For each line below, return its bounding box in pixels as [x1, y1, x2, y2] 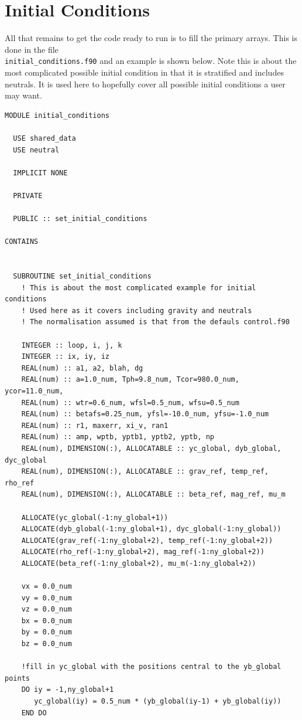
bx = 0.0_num [21, 616, 72, 625]
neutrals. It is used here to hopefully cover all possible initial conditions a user [5, 77, 286, 90]
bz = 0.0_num [21, 640, 72, 648]
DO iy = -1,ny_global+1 [21, 685, 114, 694]
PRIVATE [13, 191, 43, 200]
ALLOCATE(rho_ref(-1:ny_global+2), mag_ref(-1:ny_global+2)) [21, 548, 265, 556]
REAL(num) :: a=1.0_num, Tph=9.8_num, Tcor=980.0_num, [21, 375, 239, 384]
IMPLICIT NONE [13, 168, 68, 177]
